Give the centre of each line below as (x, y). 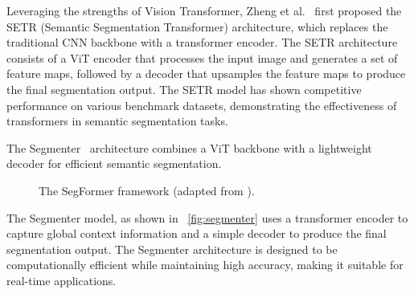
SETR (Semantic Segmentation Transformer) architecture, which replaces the (197, 26)
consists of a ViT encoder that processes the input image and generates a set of (202, 57)
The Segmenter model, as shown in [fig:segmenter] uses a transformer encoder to (207, 217)
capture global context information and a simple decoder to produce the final (197, 233)
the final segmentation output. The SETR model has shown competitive (184, 89)
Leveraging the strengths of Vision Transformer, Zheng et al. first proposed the (204, 10)
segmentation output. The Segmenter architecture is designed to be (172, 249)
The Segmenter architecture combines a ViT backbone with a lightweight (189, 147)
